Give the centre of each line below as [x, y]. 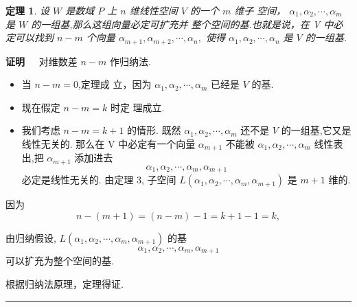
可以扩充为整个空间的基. [60, 261]
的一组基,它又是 [316, 130]
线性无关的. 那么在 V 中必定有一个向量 [108, 144]
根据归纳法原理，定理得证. [65, 284]
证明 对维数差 [42, 61]
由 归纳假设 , [31, 237]
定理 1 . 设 [27, 10]
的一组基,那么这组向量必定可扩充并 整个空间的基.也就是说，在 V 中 [182, 24]
